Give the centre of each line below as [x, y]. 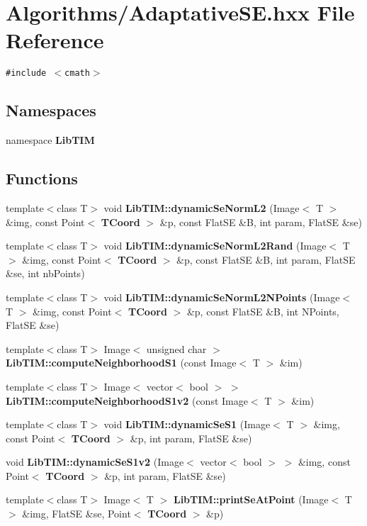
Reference [55, 40]
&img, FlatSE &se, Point [77, 514]
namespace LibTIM [50, 140]
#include [26, 73]
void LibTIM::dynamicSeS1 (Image [187, 424]
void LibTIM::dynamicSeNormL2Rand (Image [215, 246]
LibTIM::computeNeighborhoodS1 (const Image [121, 363]
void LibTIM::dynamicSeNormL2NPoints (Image [222, 297]
